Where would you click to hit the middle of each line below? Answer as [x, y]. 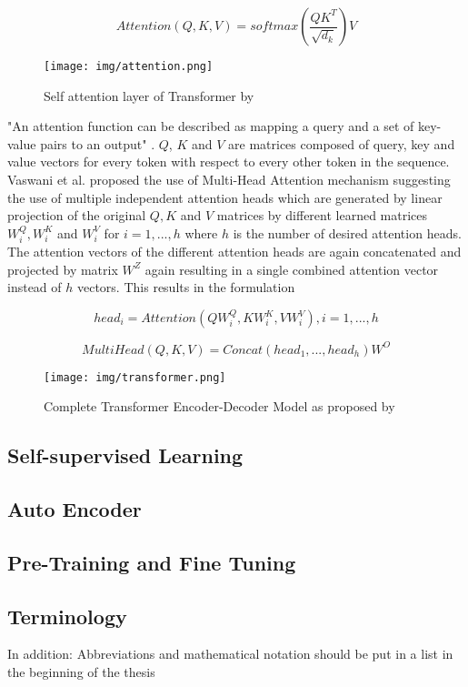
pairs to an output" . [98, 143]
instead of [35, 287]
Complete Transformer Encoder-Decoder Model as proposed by [219, 406]
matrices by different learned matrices [322, 215]
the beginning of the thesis [81, 671]
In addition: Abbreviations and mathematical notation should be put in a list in [230, 654]
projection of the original [77, 215]
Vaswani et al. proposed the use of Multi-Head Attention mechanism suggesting [229, 180]
